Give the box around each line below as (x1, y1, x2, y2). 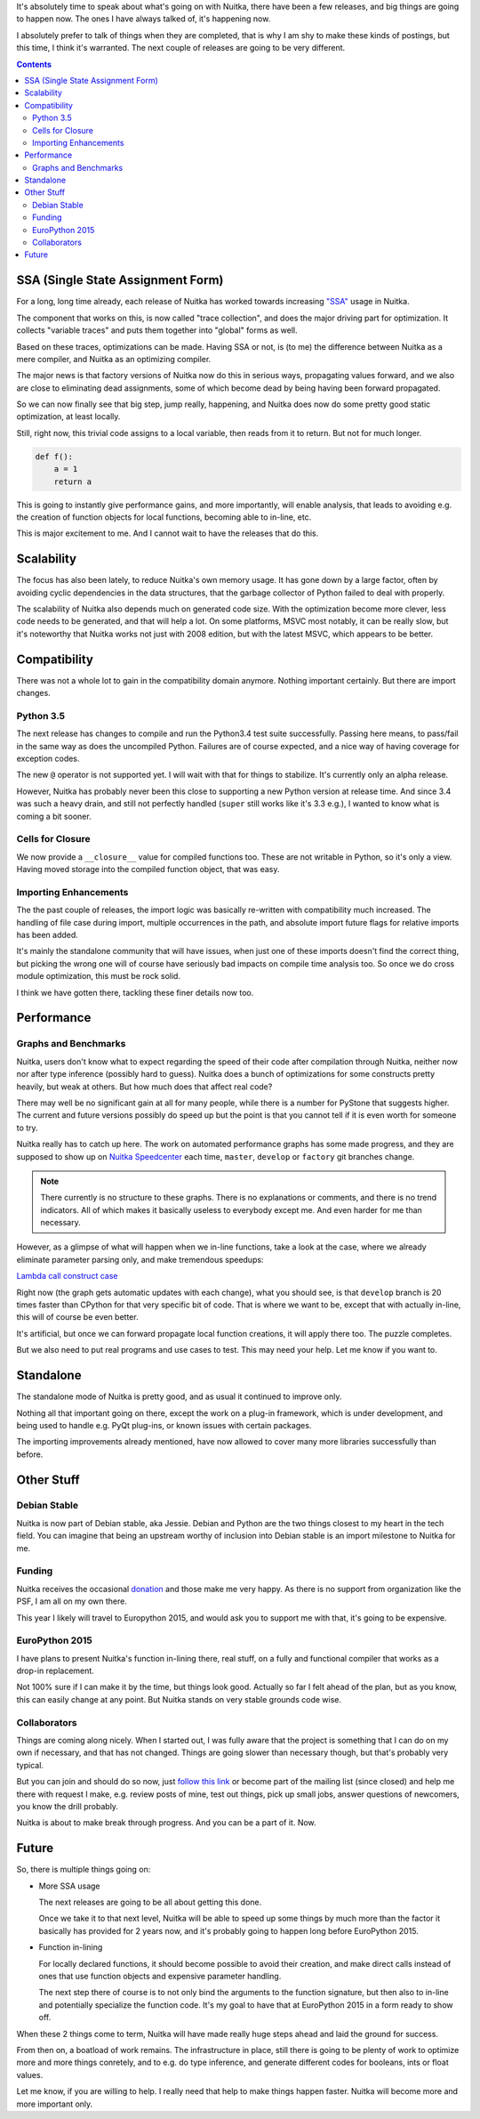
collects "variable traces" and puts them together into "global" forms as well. (16, 325, 298, 336)
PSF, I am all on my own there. (16, 1596, 128, 1606)
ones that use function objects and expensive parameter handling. (38, 1970, 282, 1981)
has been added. (16, 930, 79, 941)
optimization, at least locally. (16, 411, 121, 422)
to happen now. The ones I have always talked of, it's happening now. (16, 13, 271, 24)
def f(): (35, 451, 74, 462)
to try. (16, 1122, 39, 1133)
